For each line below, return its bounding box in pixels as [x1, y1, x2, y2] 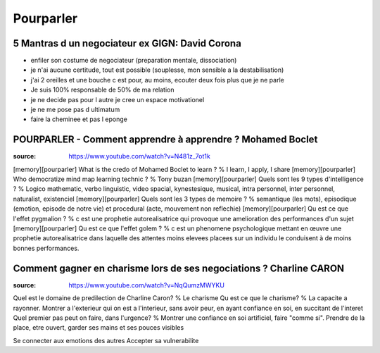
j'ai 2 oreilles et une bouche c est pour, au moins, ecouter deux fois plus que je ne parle [30, 75, 284, 84]
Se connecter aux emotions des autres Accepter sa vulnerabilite [13, 336, 199, 345]
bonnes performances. [13, 244, 80, 252]
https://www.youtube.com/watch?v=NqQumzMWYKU [68, 280, 225, 289]
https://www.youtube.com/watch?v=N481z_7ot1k [68, 152, 210, 161]
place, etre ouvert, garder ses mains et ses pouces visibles [13, 323, 184, 332]
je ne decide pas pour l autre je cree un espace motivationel [30, 95, 205, 104]
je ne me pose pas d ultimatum [30, 106, 120, 114]
